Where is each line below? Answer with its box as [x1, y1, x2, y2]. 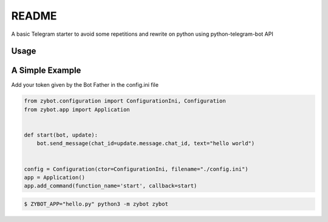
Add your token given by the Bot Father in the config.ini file [11, 81, 159, 89]
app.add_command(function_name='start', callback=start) [24, 183, 197, 189]
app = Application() [24, 173, 85, 181]
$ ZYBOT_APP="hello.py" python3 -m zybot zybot [24, 200, 168, 207]
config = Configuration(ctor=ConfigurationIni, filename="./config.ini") [24, 166, 248, 172]
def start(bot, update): [24, 132, 98, 139]
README [11, 9, 57, 22]
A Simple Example [11, 66, 81, 76]
